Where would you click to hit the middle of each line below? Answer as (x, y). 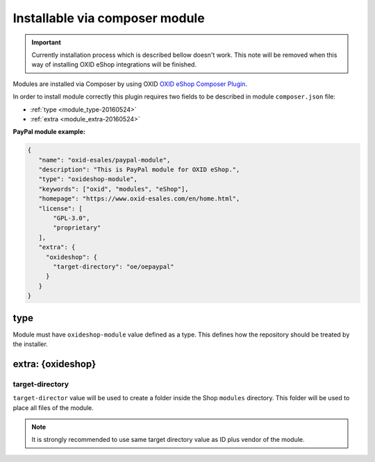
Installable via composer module (109, 18)
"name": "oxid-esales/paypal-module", (105, 160)
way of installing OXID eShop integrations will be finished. (114, 65)
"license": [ (61, 208)
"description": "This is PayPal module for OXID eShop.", (139, 170)
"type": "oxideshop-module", (88, 179)
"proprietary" (77, 228)
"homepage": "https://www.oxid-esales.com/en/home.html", (139, 199)
